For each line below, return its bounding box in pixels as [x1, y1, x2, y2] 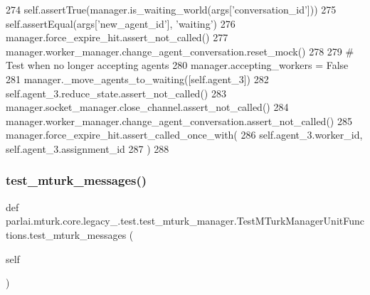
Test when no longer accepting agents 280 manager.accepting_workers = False [6, 58, 349, 73]
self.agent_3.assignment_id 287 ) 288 [6, 141, 169, 156]
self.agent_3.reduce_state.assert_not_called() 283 [6, 85, 226, 100]
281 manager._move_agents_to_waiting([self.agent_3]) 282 [6, 71, 269, 86]
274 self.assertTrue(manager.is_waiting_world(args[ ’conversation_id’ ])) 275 [6, 2, 337, 16]
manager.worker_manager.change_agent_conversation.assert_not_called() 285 [6, 113, 352, 128]
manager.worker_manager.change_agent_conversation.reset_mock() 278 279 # [6, 43, 354, 58]
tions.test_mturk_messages [6, 227, 127, 242]
